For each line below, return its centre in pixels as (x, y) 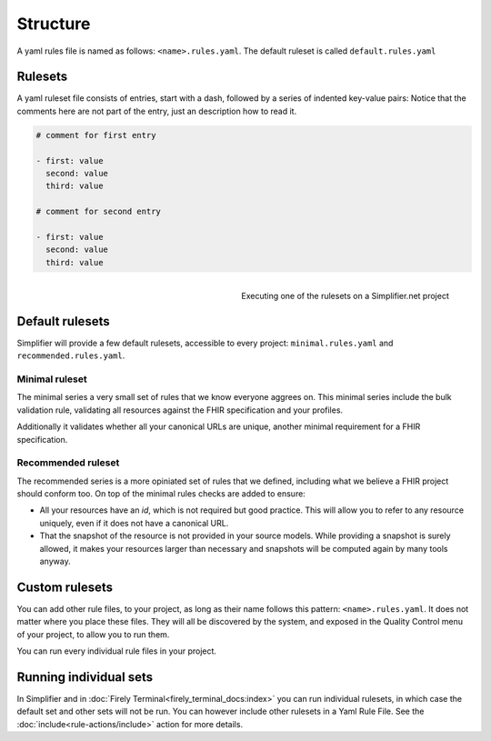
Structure (54, 24)
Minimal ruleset (52, 379)
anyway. (55, 561)
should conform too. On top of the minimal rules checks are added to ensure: (161, 494)
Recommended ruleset (68, 463)
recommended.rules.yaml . (71, 355)
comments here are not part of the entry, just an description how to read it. (157, 111)
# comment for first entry (96, 135)
